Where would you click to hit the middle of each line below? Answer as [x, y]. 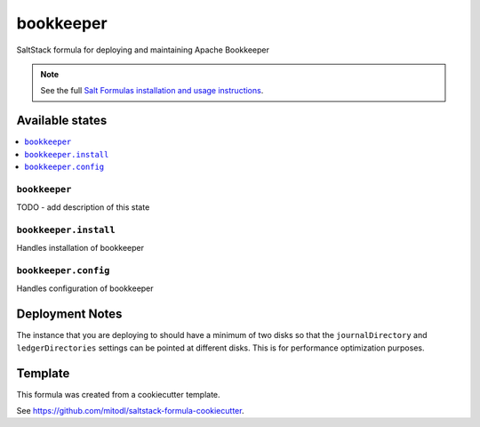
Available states [62, 121]
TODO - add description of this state [83, 207]
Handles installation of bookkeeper [80, 248]
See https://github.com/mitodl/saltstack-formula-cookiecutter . [130, 411]
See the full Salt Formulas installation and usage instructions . [152, 91]
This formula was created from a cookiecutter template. [119, 394]
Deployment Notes [69, 314]
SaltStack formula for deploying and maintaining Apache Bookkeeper [143, 50]
